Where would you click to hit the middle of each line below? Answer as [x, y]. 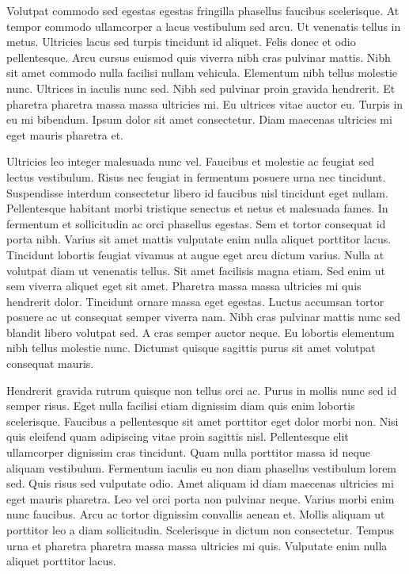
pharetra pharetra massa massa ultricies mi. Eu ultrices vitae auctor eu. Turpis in [205, 103]
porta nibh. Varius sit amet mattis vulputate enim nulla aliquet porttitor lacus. [199, 239]
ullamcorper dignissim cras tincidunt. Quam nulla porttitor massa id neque [188, 452]
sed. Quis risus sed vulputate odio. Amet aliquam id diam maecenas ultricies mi [200, 483]
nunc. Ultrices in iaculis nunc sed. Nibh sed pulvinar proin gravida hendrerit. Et [201, 88]
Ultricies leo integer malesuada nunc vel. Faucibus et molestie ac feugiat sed [190, 161]
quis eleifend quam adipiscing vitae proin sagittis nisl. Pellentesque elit [178, 436]
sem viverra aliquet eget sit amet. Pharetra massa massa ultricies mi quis [184, 286]
